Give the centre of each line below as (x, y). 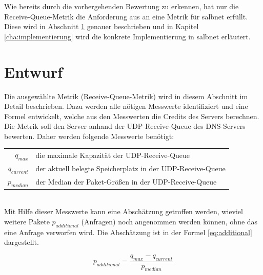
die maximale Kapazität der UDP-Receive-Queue (113, 155)
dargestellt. (22, 242)
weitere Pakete (27, 221)
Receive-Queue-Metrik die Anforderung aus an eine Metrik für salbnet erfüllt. (126, 16)
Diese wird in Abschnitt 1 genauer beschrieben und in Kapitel (102, 26)
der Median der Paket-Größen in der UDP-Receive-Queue (126, 181)
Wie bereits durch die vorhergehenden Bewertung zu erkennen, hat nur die (122, 6)
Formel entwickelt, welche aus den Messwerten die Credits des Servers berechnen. (132, 116)
